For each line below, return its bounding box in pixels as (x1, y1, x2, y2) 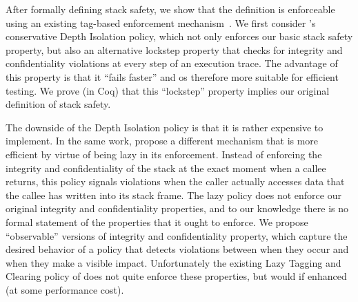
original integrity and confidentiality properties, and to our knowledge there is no (6, 201, 349, 216)
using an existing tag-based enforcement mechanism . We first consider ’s (6, 15, 316, 30)
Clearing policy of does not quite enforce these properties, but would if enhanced (6, 269, 347, 283)
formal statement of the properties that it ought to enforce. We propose (6, 214, 308, 229)
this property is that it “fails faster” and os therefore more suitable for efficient (6, 69, 339, 84)
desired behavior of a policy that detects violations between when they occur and (6, 242, 349, 256)
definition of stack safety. (6, 97, 111, 111)
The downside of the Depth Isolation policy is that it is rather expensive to (6, 120, 324, 134)
